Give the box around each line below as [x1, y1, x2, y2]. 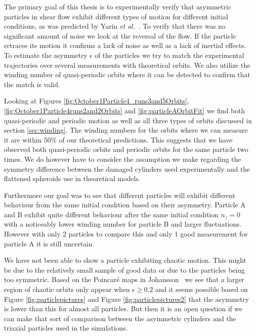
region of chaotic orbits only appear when [4, 284, 130, 294]
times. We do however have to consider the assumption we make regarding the [4, 153, 241, 164]
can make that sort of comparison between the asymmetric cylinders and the [4, 313, 236, 323]
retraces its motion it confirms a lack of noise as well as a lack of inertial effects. [4, 40, 246, 50]
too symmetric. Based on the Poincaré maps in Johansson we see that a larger [4, 274, 245, 285]
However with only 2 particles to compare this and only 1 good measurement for [4, 229, 248, 239]
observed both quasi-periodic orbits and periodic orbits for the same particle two [4, 144, 249, 154]
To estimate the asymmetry [4, 49, 87, 60]
